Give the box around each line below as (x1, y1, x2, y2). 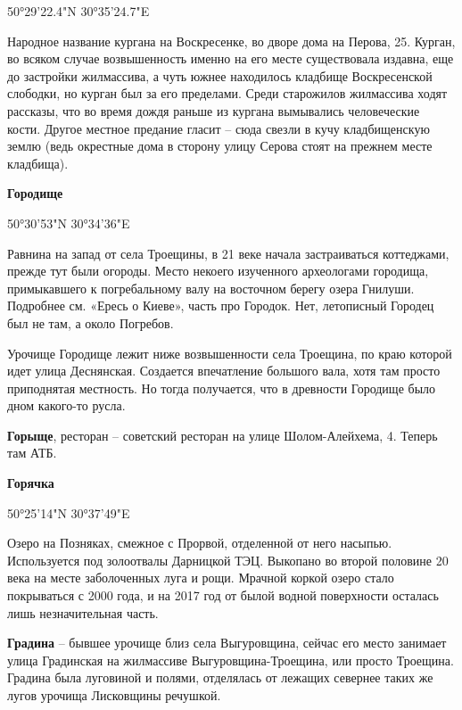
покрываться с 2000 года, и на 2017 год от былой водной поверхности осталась (7, 586, 439, 605)
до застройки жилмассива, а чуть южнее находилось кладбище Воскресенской (7, 66, 433, 85)
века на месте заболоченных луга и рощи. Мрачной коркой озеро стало (7, 568, 394, 587)
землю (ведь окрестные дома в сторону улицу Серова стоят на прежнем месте (7, 136, 433, 155)
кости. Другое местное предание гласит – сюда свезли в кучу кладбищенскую (7, 119, 430, 137)
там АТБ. (7, 443, 57, 462)
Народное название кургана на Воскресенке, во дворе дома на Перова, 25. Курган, (7, 31, 456, 50)
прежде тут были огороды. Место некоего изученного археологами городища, (7, 261, 429, 280)
